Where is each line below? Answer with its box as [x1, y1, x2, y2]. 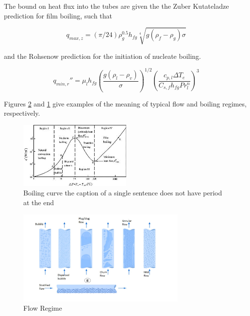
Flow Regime [23, 303, 62, 313]
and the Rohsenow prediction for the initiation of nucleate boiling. [4, 51, 201, 61]
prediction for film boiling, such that [4, 10, 113, 20]
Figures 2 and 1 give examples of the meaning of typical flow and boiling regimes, [4, 98, 247, 108]
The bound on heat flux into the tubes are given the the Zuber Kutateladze [4, 1, 229, 11]
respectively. [4, 108, 40, 118]
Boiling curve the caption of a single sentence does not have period [23, 188, 222, 198]
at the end [23, 197, 54, 208]
